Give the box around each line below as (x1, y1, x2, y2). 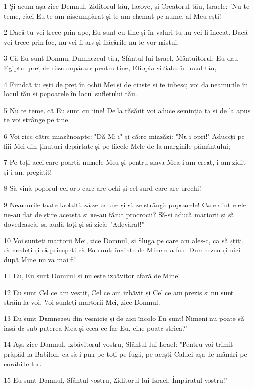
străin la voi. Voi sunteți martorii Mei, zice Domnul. (4, 297, 160, 307)
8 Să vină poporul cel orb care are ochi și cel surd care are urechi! (4, 183, 201, 193)
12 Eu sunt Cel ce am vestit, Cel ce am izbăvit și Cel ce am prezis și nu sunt (4, 287, 234, 297)
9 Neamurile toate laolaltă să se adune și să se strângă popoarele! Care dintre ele (4, 199, 246, 209)
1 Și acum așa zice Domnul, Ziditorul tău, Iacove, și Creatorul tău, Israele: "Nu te (4, 1, 250, 11)
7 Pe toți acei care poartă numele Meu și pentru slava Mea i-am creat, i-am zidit (4, 157, 246, 167)
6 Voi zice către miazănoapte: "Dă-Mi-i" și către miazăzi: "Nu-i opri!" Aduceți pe (4, 131, 245, 141)
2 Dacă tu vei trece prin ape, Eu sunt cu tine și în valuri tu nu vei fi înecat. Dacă (4, 27, 248, 37)
